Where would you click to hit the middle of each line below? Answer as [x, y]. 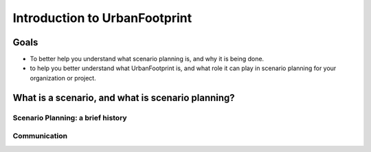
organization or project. [63, 78]
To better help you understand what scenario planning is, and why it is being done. [147, 59]
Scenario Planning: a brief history [70, 118]
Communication [40, 136]
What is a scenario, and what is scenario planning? [124, 97]
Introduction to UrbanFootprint [102, 18]
